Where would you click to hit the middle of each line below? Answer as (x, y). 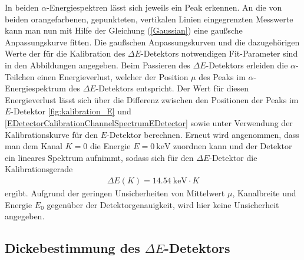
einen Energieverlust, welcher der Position (113, 76)
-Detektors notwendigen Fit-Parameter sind (219, 53)
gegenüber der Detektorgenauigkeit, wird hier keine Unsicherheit (163, 204)
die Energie (110, 146)
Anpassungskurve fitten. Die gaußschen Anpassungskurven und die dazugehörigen (152, 42)
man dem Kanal (34, 146)
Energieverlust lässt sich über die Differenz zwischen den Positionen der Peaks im (152, 99)
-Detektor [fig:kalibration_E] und (71, 111)
